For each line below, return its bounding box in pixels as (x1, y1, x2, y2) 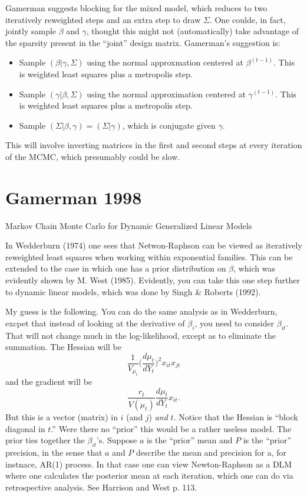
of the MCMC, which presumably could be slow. (5, 150, 180, 162)
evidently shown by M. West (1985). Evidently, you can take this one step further (5, 274, 300, 286)
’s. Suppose (97, 434, 137, 446)
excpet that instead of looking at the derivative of (5, 316, 185, 329)
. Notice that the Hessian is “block (173, 411, 298, 423)
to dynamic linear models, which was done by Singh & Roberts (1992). (5, 285, 261, 297)
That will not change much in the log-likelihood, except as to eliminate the (5, 329, 276, 341)
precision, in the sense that (5, 446, 103, 459)
